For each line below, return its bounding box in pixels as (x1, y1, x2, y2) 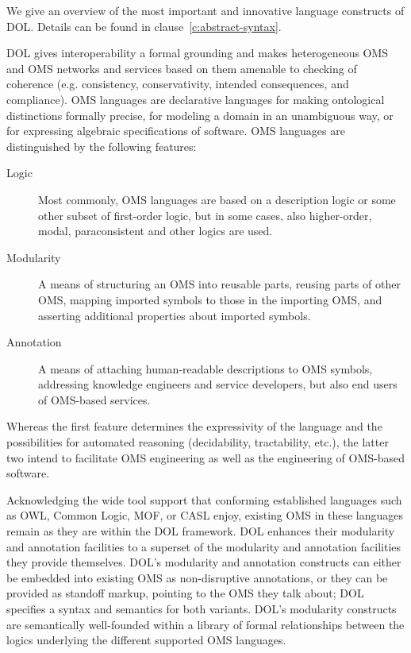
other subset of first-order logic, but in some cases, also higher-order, (38, 207, 372, 223)
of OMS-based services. (38, 391, 151, 408)
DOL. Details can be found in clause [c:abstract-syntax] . (6, 17, 282, 34)
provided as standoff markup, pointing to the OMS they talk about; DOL (6, 585, 364, 601)
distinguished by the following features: (6, 137, 197, 154)
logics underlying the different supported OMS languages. (6, 632, 286, 648)
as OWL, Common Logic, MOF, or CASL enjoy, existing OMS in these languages (6, 507, 404, 524)
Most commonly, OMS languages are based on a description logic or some (38, 191, 396, 207)
